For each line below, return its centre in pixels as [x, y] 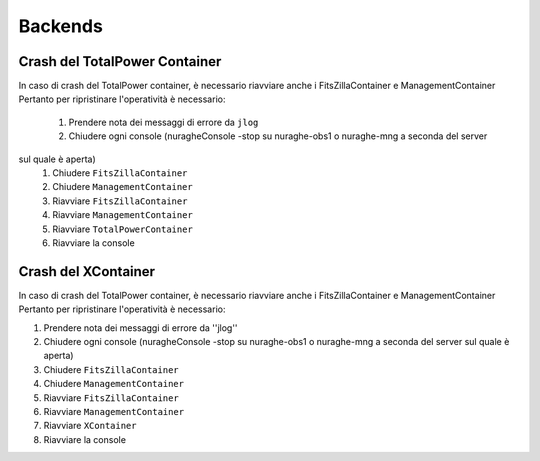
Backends [61, 26]
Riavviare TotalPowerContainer [123, 229]
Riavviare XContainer [90, 426]
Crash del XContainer [86, 271]
